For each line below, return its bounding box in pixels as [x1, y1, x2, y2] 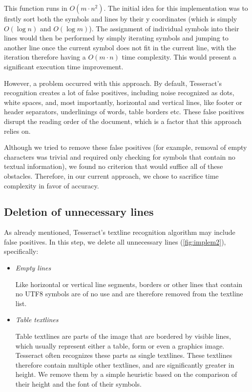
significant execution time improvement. [4, 61, 124, 71]
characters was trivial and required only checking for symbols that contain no [4, 151, 235, 162]
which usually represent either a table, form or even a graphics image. [15, 340, 225, 351]
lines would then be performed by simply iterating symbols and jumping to [4, 33, 229, 43]
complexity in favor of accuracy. [4, 180, 99, 190]
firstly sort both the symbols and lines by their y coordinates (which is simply [4, 14, 237, 23]
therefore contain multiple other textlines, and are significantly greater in [15, 359, 234, 370]
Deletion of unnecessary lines [4, 204, 154, 219]
